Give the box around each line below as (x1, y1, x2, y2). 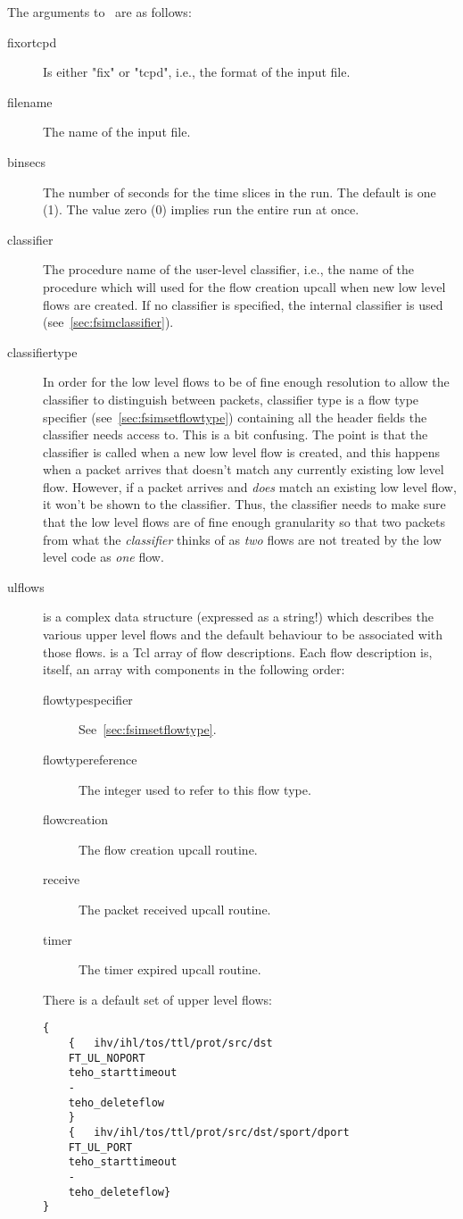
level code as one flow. (43, 547, 164, 566)
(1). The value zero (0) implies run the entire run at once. (43, 200, 360, 219)
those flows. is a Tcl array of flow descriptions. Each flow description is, (43, 642, 433, 661)
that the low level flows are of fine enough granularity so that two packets (43, 513, 446, 531)
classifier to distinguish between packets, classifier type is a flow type (43, 389, 419, 408)
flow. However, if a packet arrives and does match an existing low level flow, (43, 477, 457, 496)
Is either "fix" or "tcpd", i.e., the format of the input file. (43, 63, 351, 81)
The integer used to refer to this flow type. (79, 780, 311, 798)
